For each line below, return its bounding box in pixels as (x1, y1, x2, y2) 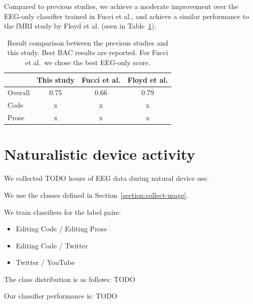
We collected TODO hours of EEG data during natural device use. (4, 173, 209, 183)
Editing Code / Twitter (16, 240, 88, 250)
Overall (8, 87, 30, 98)
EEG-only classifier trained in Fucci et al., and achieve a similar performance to (4, 11, 249, 21)
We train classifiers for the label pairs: (4, 206, 121, 217)
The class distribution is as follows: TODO (4, 273, 135, 284)
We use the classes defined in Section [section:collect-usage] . (4, 189, 188, 200)
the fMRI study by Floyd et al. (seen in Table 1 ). (4, 21, 156, 31)
